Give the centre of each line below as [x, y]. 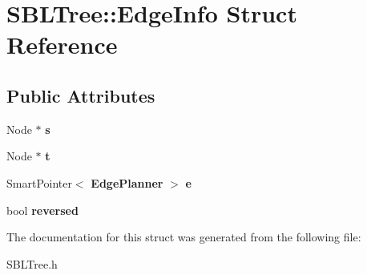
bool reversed [42, 210]
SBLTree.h [32, 263]
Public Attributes [81, 95]
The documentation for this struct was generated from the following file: [184, 237]
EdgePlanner [127, 182]
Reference [62, 44]
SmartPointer [39, 182]
